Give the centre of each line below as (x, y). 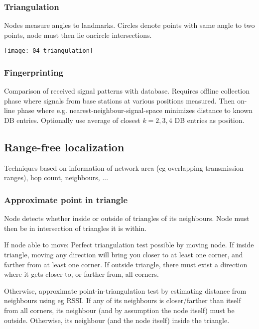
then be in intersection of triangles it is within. (75, 228)
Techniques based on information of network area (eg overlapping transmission (124, 167)
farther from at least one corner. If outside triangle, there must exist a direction (126, 264)
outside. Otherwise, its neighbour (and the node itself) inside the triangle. (117, 320)
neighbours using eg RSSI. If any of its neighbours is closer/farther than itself (123, 300)
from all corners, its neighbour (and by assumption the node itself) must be (119, 310)
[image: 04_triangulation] (49, 51)
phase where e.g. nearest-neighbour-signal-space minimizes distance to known (135, 110)
